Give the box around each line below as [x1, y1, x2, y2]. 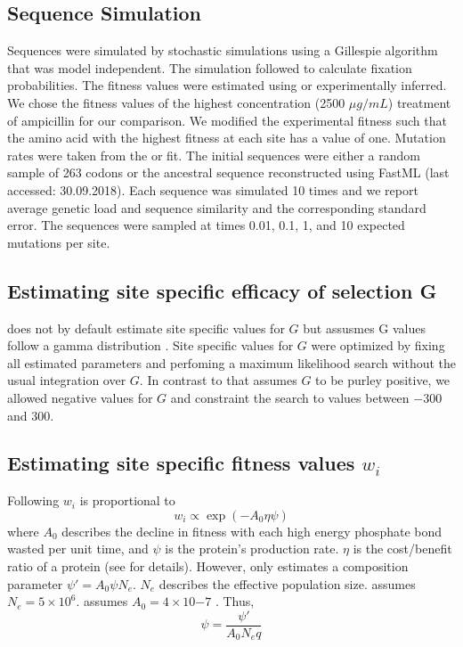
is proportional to [79, 491, 175, 510]
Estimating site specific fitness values [7, 449, 355, 477]
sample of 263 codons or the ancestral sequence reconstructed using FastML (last [7, 163, 450, 182]
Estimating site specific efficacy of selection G [7, 276, 437, 304]
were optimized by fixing [311, 336, 445, 355]
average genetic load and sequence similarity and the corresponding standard [7, 198, 426, 217]
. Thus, [215, 592, 255, 610]
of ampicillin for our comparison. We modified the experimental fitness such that [7, 111, 447, 129]
